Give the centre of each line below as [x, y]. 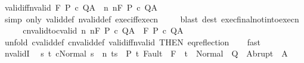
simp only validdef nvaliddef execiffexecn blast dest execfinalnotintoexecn [152, 19]
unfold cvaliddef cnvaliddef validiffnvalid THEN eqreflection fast [132, 42]
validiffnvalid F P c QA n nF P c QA [81, 7]
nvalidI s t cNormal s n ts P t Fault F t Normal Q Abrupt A [146, 53]
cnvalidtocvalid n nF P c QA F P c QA [103, 30]
